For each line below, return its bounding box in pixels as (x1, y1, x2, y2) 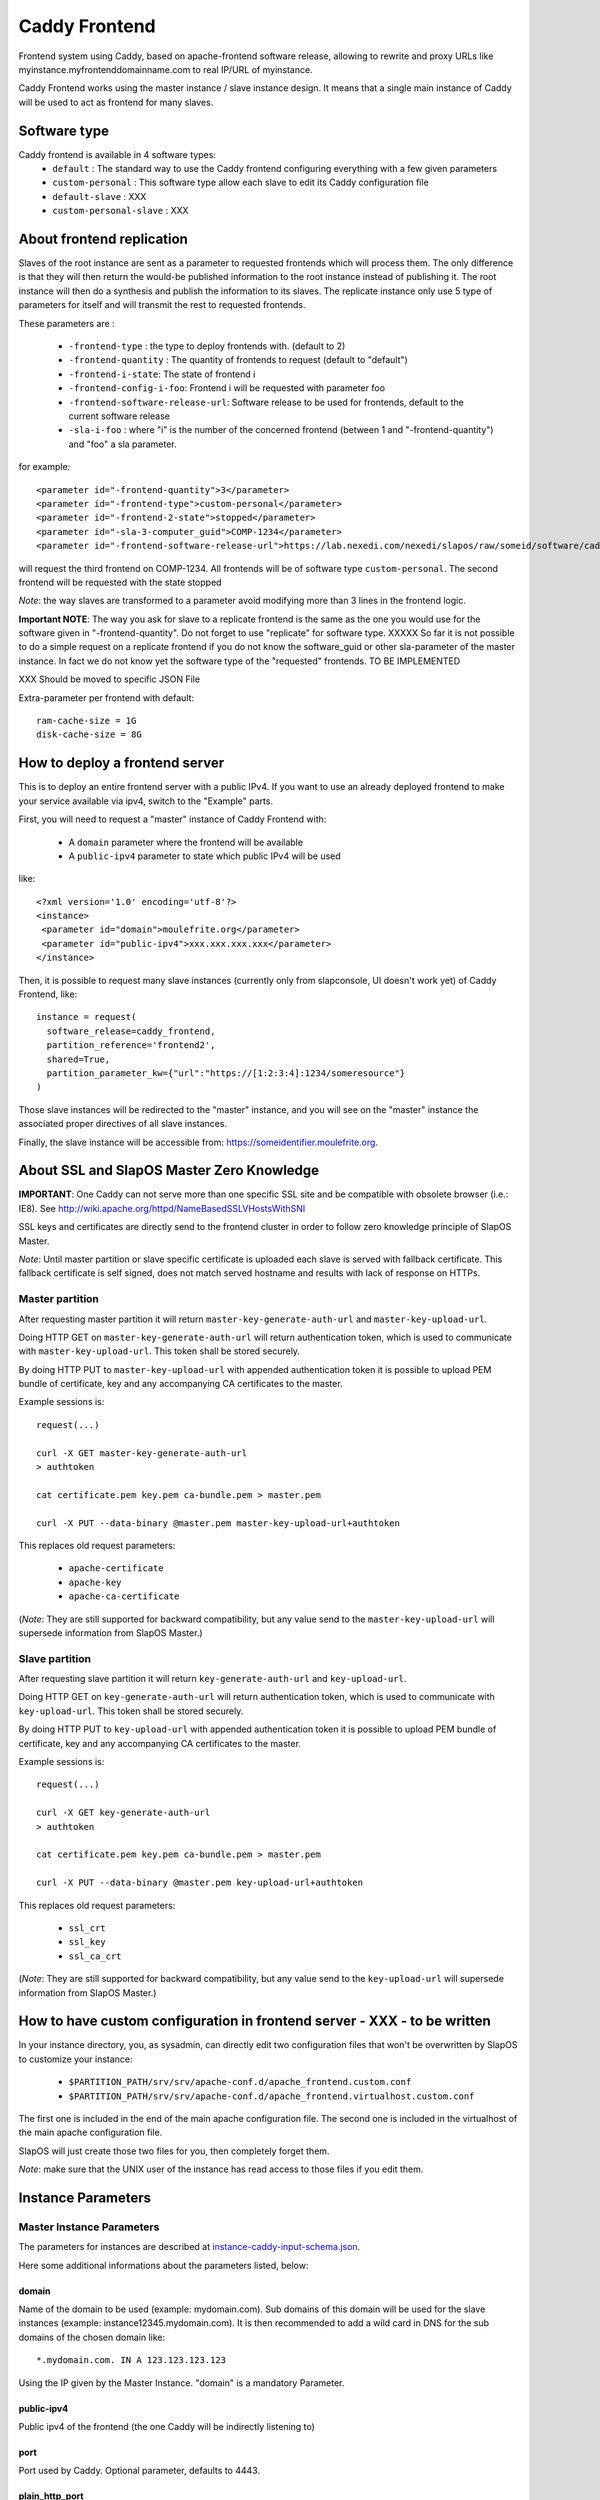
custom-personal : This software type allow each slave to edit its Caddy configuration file (52, 176, 429, 189)
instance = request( (36, 1011, 137, 1023)
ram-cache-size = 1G (36, 715, 137, 727)
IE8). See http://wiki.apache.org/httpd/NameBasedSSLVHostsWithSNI (18, 1202, 306, 1214)
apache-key (68, 1576, 122, 1588)
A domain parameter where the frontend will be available (68, 836, 304, 848)
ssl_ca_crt (68, 1950, 122, 1962)
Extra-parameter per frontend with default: (18, 691, 195, 704)
